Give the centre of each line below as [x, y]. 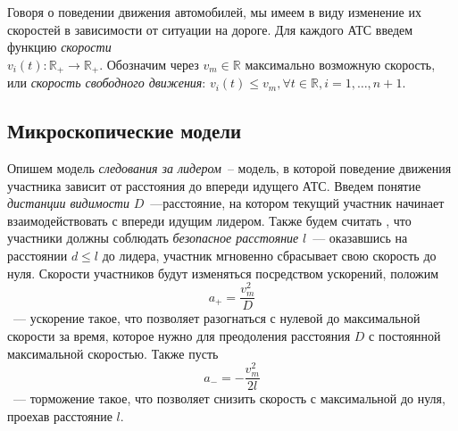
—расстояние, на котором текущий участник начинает [297, 203]
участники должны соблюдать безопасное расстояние [153, 238]
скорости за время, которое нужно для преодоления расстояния [179, 335]
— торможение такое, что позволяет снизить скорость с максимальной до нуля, [229, 398]
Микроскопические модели [125, 131]
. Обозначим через [149, 64]
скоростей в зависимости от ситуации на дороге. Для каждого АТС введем [210, 29]
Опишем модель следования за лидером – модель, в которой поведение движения [229, 168]
